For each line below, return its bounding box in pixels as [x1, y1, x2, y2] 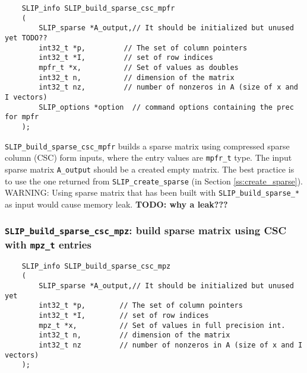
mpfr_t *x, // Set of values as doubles [39, 63, 239, 72]
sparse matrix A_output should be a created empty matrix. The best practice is [5, 162, 295, 175]
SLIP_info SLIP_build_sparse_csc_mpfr [21, 4, 175, 12]
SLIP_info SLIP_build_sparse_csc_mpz [21, 262, 171, 270]
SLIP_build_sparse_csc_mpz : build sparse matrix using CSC [5, 223, 287, 238]
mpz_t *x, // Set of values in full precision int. [39, 321, 286, 330]
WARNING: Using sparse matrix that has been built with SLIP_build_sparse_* [5, 186, 300, 199]
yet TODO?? [5, 33, 48, 42]
